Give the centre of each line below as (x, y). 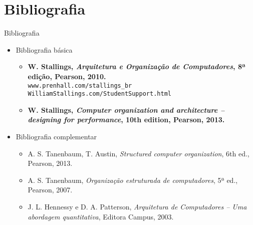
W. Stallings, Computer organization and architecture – (126, 109)
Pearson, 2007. (50, 190)
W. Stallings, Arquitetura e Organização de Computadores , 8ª (137, 66)
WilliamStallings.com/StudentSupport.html (99, 94)
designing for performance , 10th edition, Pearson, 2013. (126, 120)
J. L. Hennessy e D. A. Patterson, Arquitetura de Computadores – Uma (137, 206)
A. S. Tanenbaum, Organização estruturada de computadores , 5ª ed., (133, 180)
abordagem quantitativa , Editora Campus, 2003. (101, 216)
